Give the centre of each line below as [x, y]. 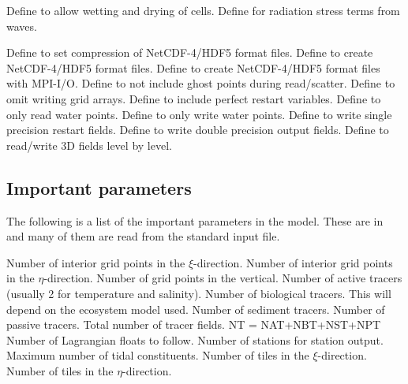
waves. [22, 26]
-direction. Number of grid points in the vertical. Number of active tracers [223, 278]
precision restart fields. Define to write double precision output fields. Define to [198, 130]
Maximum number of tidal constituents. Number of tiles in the [158, 355]
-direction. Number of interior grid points [293, 262]
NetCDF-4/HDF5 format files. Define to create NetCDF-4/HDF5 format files [193, 67]
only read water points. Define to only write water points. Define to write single [199, 114]
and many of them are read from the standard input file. [143, 236]
